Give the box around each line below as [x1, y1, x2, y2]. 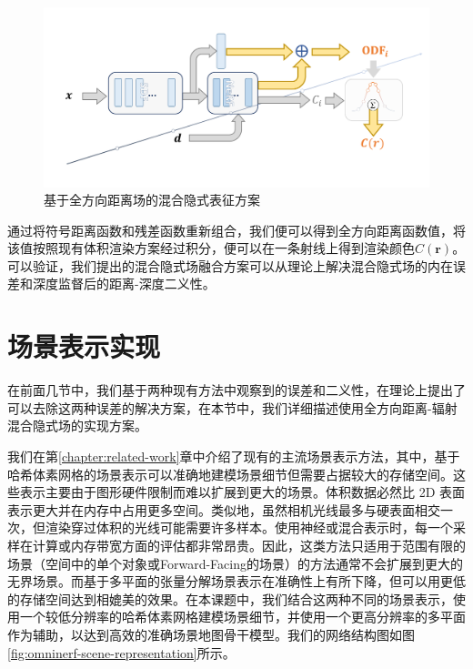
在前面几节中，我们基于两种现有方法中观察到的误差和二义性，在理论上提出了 [7, 380, 466, 400]
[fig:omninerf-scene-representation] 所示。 [7, 643, 236, 662]
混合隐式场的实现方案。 [7, 416, 147, 435]
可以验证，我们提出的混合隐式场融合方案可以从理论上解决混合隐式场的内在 [7, 256, 453, 275]
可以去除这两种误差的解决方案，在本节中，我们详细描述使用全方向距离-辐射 [7, 398, 458, 417]
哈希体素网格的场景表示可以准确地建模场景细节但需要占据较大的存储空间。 [7, 464, 453, 483]
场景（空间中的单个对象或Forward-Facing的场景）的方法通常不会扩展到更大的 [7, 553, 463, 573]
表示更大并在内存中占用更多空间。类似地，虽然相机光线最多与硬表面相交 [7, 500, 440, 519]
